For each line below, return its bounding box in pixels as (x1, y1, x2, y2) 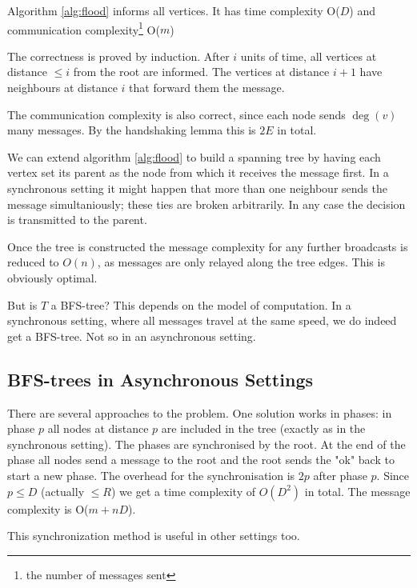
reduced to (7, 254, 59, 270)
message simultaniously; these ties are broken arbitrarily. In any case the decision (7, 195, 406, 212)
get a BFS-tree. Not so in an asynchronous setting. (7, 327, 256, 344)
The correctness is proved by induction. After (7, 47, 230, 64)
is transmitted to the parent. (7, 211, 147, 228)
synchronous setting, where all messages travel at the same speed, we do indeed (7, 312, 397, 329)
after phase (313, 466, 367, 483)
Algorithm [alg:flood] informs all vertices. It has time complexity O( (7, 2, 340, 18)
